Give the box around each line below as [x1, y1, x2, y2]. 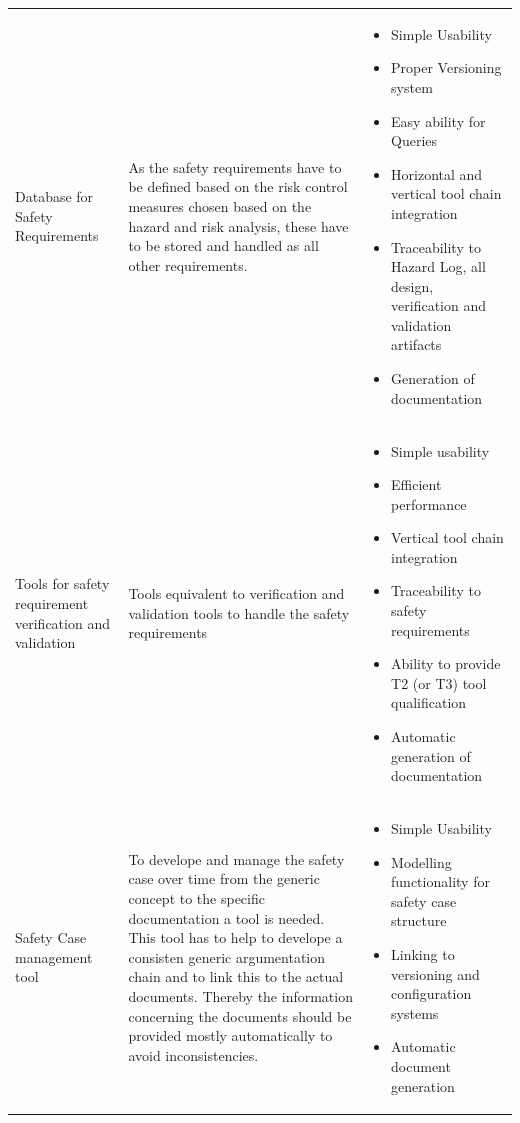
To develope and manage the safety [128, 848, 345, 869]
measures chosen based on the [128, 195, 312, 216]
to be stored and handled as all [128, 235, 319, 256]
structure [391, 910, 447, 931]
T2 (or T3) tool [391, 672, 487, 693]
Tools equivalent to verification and [128, 583, 345, 604]
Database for [15, 186, 94, 207]
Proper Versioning [391, 57, 502, 78]
